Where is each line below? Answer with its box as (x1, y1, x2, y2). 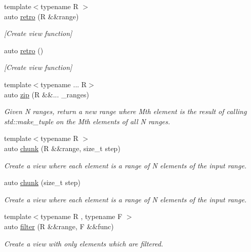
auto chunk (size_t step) (4, 177, 81, 188)
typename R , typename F (40, 211, 122, 222)
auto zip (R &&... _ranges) (4, 89, 89, 99)
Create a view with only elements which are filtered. (4, 238, 163, 248)
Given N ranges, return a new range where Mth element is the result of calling (4, 106, 247, 117)
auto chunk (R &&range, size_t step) (4, 142, 120, 153)
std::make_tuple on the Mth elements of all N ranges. (4, 116, 171, 126)
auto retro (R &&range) (4, 11, 79, 21)
